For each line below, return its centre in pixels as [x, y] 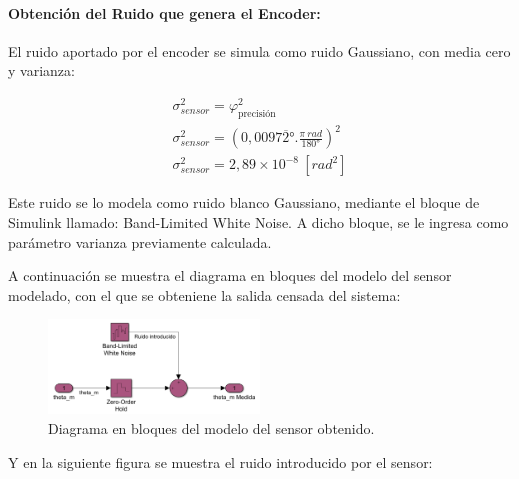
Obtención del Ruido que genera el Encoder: [164, 12]
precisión [257, 113]
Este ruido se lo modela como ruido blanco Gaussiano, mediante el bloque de [244, 202]
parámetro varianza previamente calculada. [140, 241]
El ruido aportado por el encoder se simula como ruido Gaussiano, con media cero [259, 50]
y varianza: [41, 70]
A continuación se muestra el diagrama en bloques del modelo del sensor [230, 275]
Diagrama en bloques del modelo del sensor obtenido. [211, 428]
